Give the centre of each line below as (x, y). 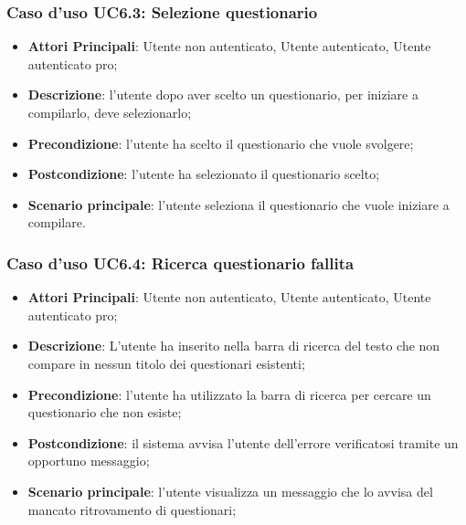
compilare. (57, 222)
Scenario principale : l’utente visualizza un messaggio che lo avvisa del (230, 491)
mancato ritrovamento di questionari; (132, 509)
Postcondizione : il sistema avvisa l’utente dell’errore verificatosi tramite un (243, 442)
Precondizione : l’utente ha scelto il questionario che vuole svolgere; (221, 143)
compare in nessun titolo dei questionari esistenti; (166, 363)
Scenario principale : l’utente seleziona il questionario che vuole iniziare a (238, 204)
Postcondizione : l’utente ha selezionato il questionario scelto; (204, 174)
